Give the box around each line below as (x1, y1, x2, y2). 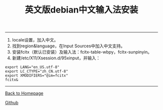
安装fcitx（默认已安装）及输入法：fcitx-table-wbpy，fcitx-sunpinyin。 (12, 49, 152, 55)
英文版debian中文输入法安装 (25, 4, 138, 15)
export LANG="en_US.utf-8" (5, 65, 60, 70)
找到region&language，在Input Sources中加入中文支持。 (12, 43, 125, 49)
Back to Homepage (5, 90, 44, 96)
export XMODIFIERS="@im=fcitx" (5, 73, 68, 78)
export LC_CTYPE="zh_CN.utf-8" (5, 69, 68, 74)
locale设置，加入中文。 (12, 37, 59, 43)
